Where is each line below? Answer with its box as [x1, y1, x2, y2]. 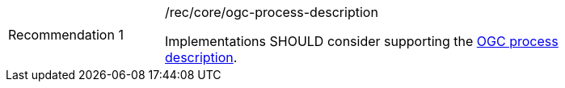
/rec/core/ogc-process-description [165, 4, 378, 20]
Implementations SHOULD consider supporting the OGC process [165, 33, 559, 49]
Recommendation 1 [8, 27, 124, 43]
